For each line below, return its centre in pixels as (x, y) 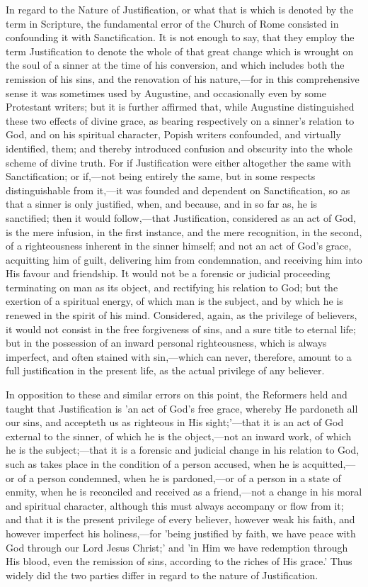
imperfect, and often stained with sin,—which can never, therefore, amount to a (179, 356)
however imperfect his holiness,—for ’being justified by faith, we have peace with (181, 533)
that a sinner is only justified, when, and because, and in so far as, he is (162, 204)
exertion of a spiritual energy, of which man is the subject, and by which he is (174, 301)
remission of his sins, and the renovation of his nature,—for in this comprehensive (183, 78)
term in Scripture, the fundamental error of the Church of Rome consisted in (172, 23)
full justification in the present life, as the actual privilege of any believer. (165, 370)
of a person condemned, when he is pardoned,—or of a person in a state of (179, 477)
